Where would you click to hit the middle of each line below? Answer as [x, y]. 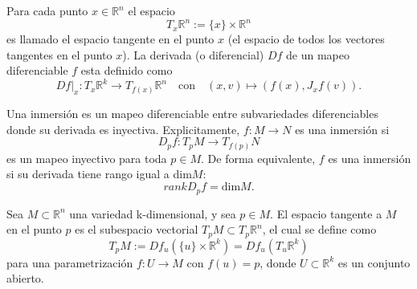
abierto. [25, 278]
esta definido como [127, 70]
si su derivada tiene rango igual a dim [99, 174]
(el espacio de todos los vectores [306, 39]
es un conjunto [374, 262]
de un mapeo [318, 54]
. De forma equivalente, [258, 158]
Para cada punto [47, 10]
